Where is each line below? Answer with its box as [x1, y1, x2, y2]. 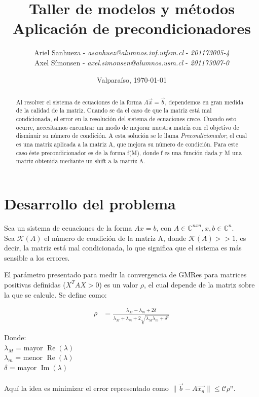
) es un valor [99, 279, 138, 290]
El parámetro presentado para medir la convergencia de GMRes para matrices [4, 269, 247, 280]
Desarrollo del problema [4, 193, 176, 214]
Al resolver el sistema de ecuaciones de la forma [16, 97, 142, 106]
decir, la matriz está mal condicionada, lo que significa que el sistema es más [4, 242, 242, 253]
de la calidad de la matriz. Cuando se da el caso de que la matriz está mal [16, 106, 212, 115]
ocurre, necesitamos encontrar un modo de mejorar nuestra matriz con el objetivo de [16, 123, 239, 131]
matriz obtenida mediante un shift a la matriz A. [16, 157, 145, 165]
